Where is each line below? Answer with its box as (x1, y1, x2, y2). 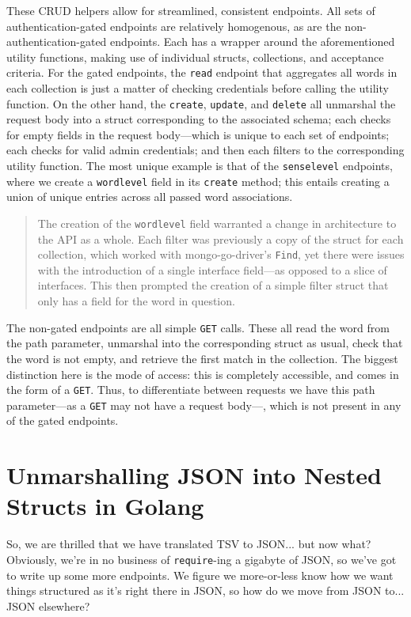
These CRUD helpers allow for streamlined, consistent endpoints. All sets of (6, 2, 375, 18)
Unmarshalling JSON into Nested (6, 459, 382, 491)
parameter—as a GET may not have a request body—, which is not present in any (6, 396, 401, 413)
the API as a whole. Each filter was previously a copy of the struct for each (37, 230, 404, 247)
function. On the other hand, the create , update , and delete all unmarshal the (6, 95, 396, 112)
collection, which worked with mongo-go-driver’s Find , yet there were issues (37, 246, 405, 263)
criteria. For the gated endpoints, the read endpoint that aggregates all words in (6, 64, 398, 81)
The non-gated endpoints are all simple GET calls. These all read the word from (6, 319, 390, 335)
